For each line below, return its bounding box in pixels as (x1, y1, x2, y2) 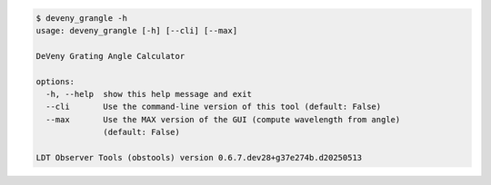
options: (35, 76, 75, 86)
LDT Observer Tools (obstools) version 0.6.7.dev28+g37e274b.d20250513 (35, 152, 363, 162)
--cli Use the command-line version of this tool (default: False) (45, 102, 382, 112)
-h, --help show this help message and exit (45, 89, 252, 99)
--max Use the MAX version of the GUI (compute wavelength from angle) (45, 114, 401, 124)
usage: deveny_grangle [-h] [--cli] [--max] (35, 25, 238, 35)
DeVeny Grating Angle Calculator (35, 51, 185, 61)
